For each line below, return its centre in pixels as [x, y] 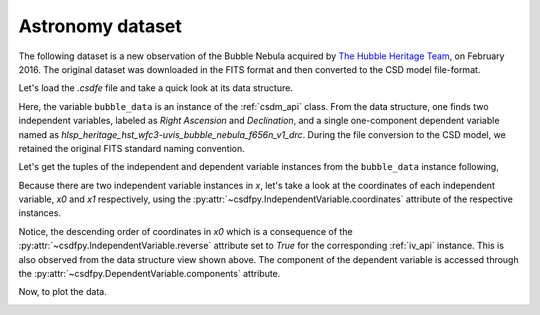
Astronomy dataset [100, 26]
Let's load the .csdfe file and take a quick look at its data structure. [156, 88]
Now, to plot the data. [62, 292]
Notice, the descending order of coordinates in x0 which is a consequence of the [186, 231]
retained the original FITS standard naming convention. [131, 148]
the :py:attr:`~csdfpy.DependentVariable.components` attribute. [149, 274]
